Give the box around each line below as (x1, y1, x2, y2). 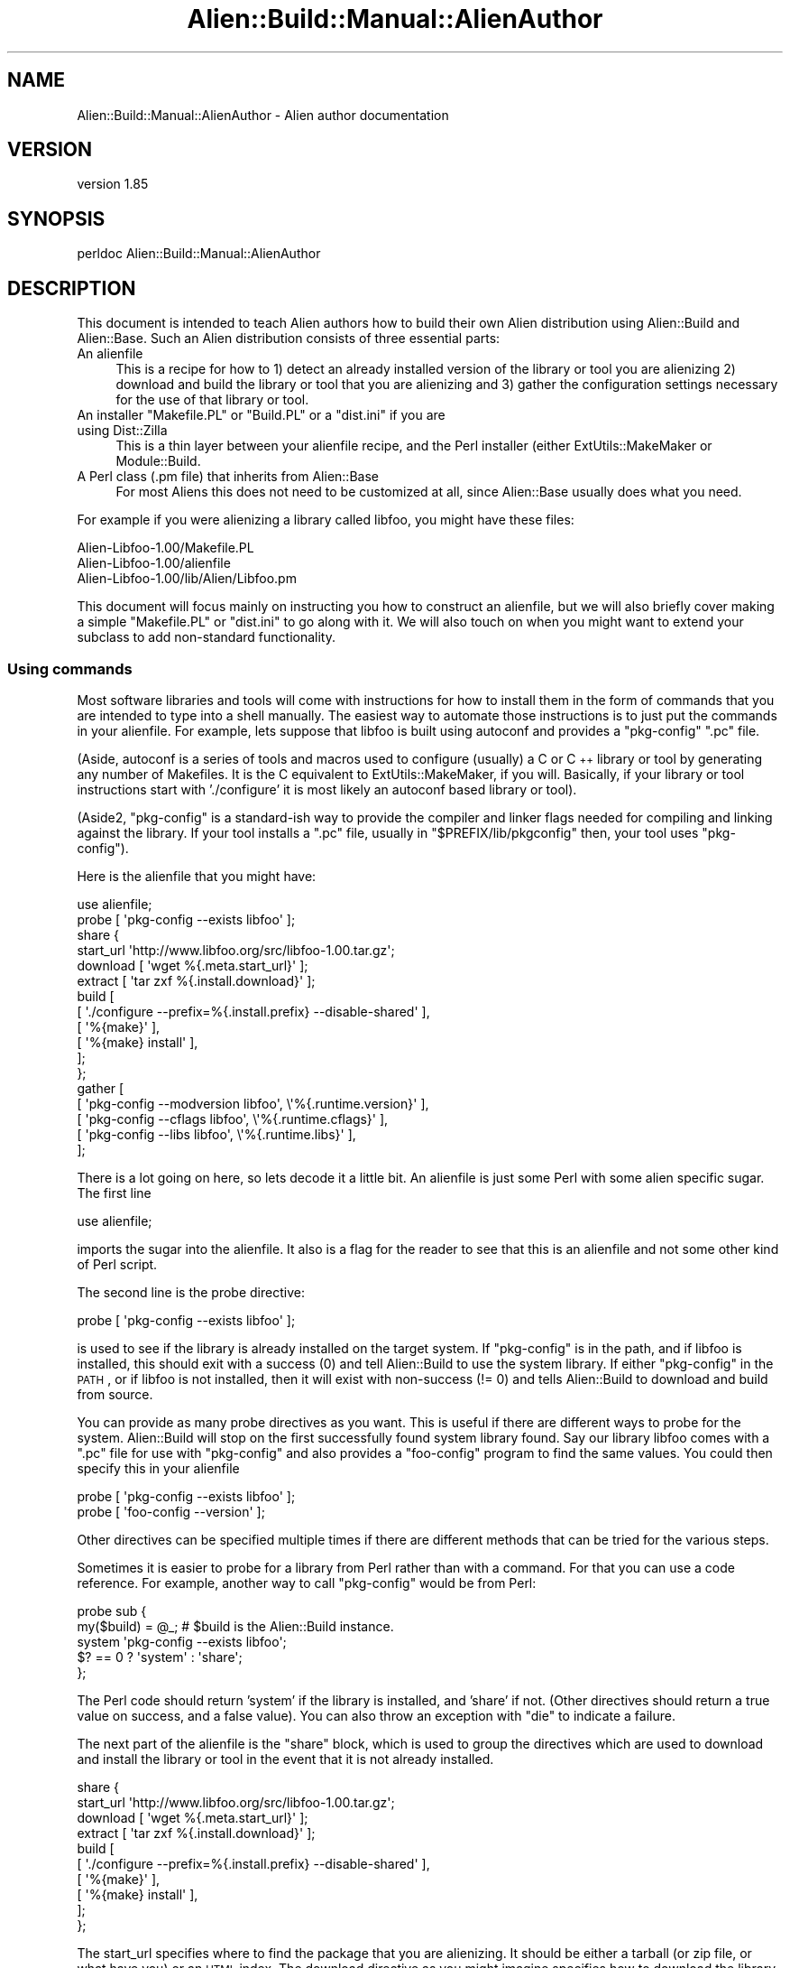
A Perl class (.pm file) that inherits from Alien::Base (77, 469, 379, 485)
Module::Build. (115, 453, 201, 469)
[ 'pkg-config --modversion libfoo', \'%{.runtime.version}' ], (77, 1095, 429, 1111)
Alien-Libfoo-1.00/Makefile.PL (77, 540, 254, 556)
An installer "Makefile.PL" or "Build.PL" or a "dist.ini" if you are (77, 407, 446, 423)
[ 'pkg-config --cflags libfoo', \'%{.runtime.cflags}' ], (77, 1110, 389, 1127)
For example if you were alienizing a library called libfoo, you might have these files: (77, 512, 574, 528)
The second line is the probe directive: (77, 1284, 305, 1300)
